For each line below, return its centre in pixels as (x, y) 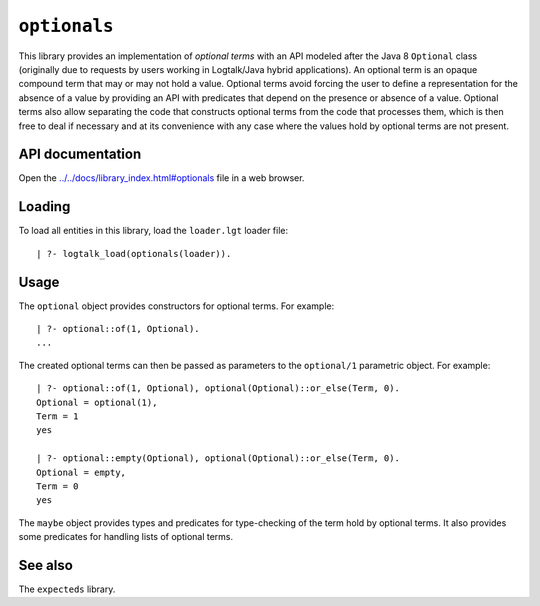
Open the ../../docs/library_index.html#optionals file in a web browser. (161, 178)
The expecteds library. (67, 589)
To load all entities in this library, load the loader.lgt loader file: (153, 231)
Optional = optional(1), (97, 402)
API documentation (80, 154)
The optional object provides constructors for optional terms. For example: (176, 306)
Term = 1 (57, 416)
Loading (44, 206)
